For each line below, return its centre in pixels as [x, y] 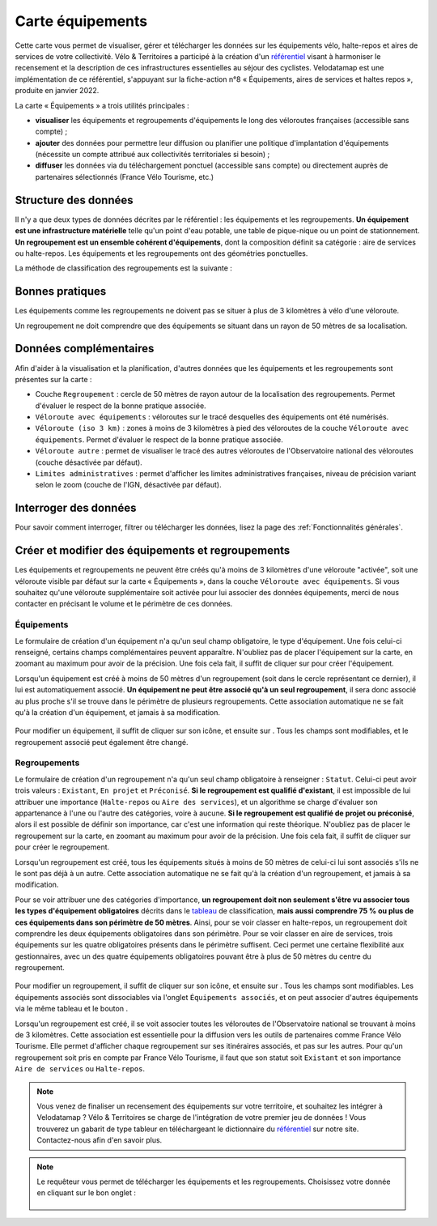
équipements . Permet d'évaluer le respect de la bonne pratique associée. [159, 439]
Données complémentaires [85, 349]
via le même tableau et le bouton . [72, 1009]
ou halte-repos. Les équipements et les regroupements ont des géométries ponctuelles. [161, 253]
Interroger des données [76, 508]
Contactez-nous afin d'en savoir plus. [100, 1140]
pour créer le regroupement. [62, 847]
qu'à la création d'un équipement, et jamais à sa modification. [118, 712]
